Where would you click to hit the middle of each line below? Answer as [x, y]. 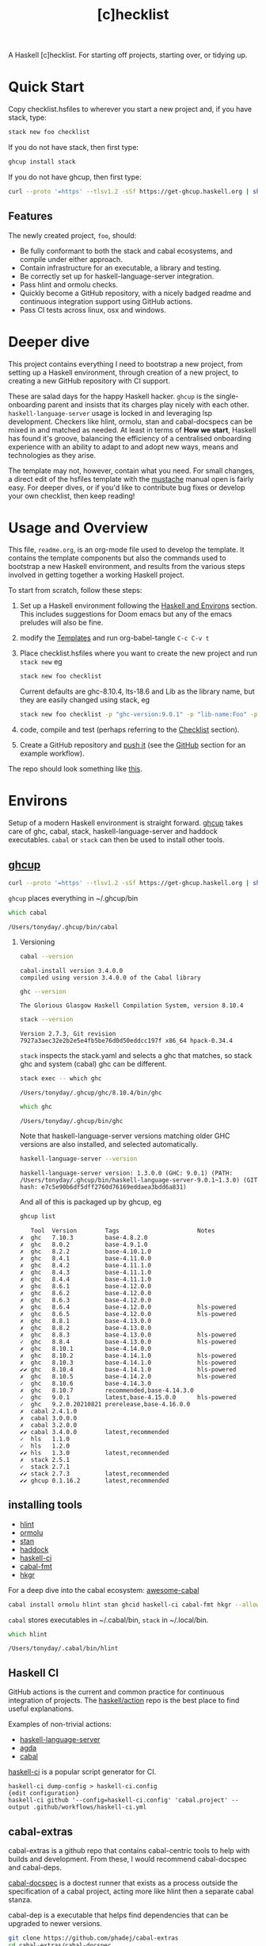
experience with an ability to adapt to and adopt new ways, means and [123, 447]
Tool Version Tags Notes [123, 1231]
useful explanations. [41, 1709]
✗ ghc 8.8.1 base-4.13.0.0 [85, 1321]
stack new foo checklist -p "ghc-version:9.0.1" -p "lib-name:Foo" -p [139, 715]
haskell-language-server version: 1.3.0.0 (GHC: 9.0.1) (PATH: [126, 1173]
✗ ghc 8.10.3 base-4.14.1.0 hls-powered [128, 1363]
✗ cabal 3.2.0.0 [48, 1425]
